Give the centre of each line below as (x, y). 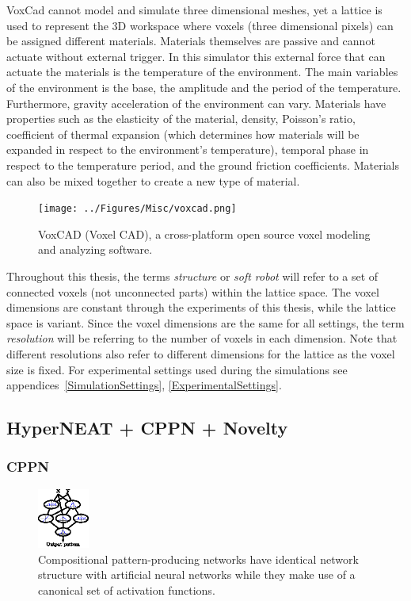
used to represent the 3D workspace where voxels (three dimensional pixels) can (200, 25)
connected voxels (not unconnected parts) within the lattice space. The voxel (193, 291)
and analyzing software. (95, 249)
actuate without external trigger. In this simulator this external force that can (196, 56)
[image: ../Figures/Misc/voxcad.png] (137, 209)
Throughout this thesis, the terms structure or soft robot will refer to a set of (192, 276)
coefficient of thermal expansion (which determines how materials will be (183, 134)
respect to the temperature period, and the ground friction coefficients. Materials (203, 165)
